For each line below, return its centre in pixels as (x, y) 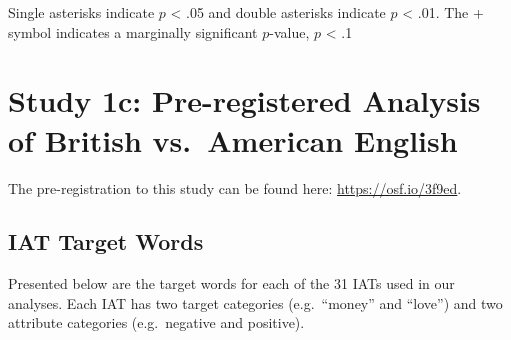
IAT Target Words (106, 241)
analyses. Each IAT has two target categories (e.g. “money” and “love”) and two (255, 302)
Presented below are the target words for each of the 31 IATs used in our (231, 283)
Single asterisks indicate (81, 12)
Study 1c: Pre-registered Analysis (244, 100)
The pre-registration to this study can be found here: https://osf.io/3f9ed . (235, 187)
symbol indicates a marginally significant (133, 31)
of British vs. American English (233, 139)
